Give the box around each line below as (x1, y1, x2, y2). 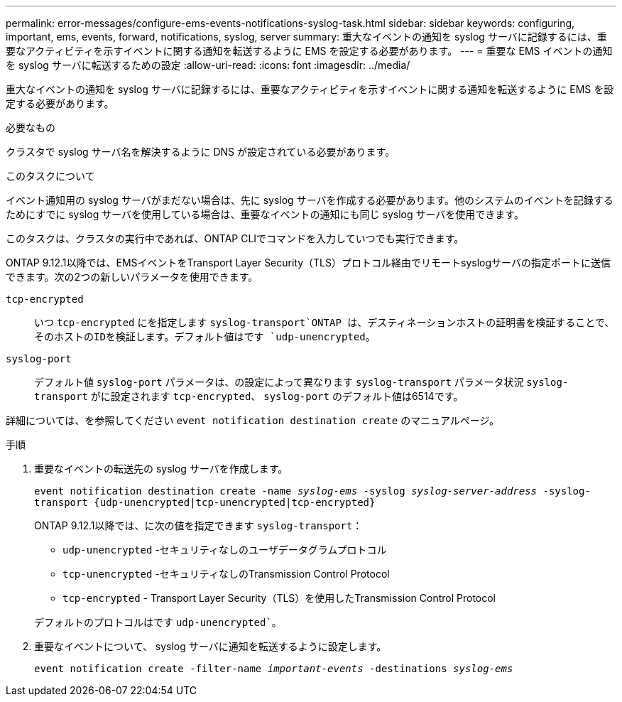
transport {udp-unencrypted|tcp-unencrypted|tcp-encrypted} (34, 497, 376, 508)
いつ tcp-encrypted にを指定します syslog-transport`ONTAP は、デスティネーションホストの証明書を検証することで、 (34, 316, 615, 328)
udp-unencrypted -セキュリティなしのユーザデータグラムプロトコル (62, 544, 387, 556)
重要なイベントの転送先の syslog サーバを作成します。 (34, 463, 288, 475)
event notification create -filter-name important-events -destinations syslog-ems (34, 663, 513, 674)
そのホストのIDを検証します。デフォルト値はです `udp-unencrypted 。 (34, 330, 376, 342)
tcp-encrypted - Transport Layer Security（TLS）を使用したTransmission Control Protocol (62, 592, 496, 604)
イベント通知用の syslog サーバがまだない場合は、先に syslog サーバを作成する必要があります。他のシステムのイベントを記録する (6, 194, 613, 206)
